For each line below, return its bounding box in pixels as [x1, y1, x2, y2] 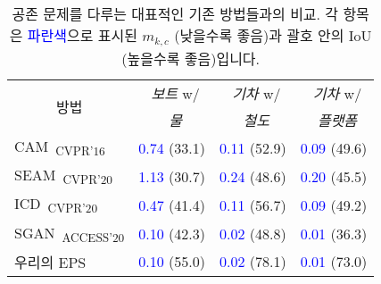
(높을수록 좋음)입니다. [121, 47, 261, 69]
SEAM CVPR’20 [14, 164, 113, 188]
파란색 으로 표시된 [27, 25, 137, 46]
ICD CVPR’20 [14, 193, 98, 217]
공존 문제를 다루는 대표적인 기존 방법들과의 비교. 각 [12, 4, 339, 24]
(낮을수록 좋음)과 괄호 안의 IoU [174, 25, 372, 46]
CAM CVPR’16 [14, 135, 105, 160]
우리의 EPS [14, 251, 87, 272]
